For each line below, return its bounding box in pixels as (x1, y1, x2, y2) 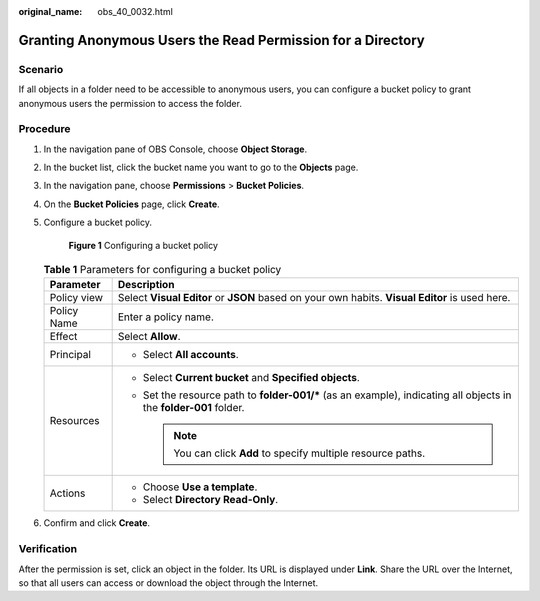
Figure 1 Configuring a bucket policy (68, 239, 219, 251)
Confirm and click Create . (43, 517, 150, 529)
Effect (49, 330, 78, 344)
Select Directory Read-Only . (142, 493, 279, 507)
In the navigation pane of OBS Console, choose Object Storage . (43, 143, 308, 155)
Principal (49, 348, 92, 362)
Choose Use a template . (142, 480, 258, 494)
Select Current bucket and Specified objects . (142, 371, 360, 385)
